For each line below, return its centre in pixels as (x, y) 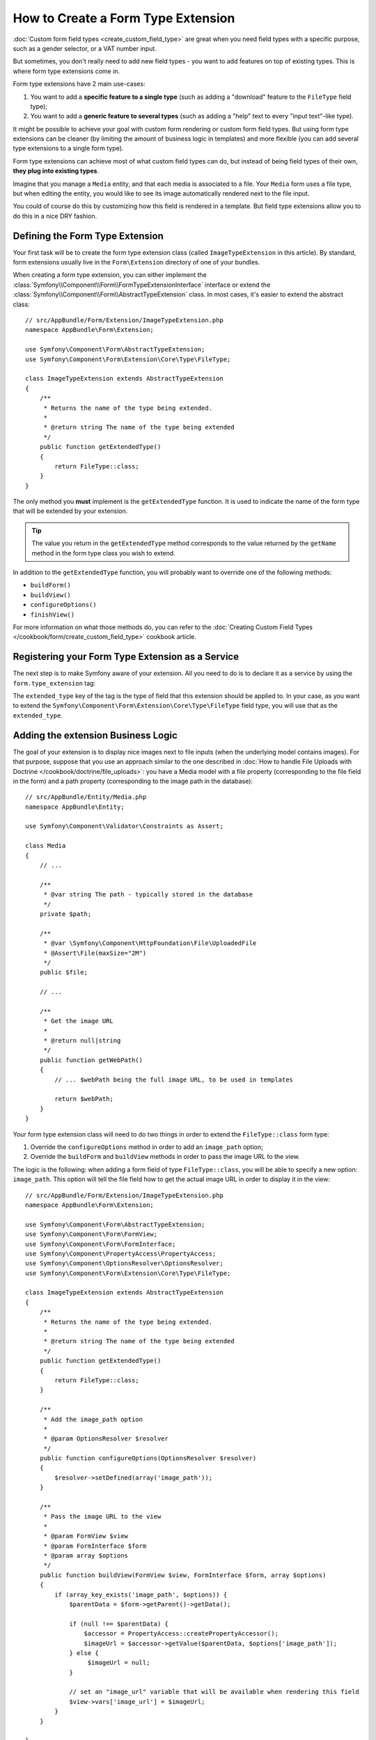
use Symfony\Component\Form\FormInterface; (101, 1244)
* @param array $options (86, 1556)
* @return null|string (82, 1041)
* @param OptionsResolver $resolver (106, 1439)
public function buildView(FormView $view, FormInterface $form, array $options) (183, 1575)
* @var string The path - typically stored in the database (148, 895)
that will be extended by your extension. (70, 511)
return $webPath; (84, 1099)
